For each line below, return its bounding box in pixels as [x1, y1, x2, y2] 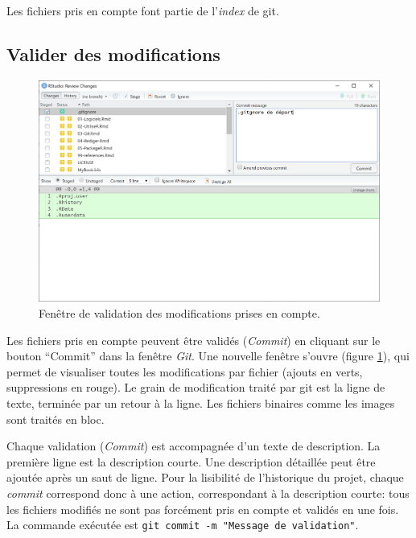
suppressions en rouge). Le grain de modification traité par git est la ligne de [6, 379, 385, 396]
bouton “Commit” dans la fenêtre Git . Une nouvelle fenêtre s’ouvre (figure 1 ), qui [6, 347, 410, 364]
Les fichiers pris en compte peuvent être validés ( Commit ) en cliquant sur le [6, 331, 381, 348]
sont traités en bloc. [6, 410, 105, 427]
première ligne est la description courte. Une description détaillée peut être [6, 453, 376, 470]
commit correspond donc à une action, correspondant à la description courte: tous [6, 484, 410, 501]
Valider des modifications [6, 41, 220, 66]
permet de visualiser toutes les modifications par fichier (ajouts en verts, [6, 363, 363, 380]
